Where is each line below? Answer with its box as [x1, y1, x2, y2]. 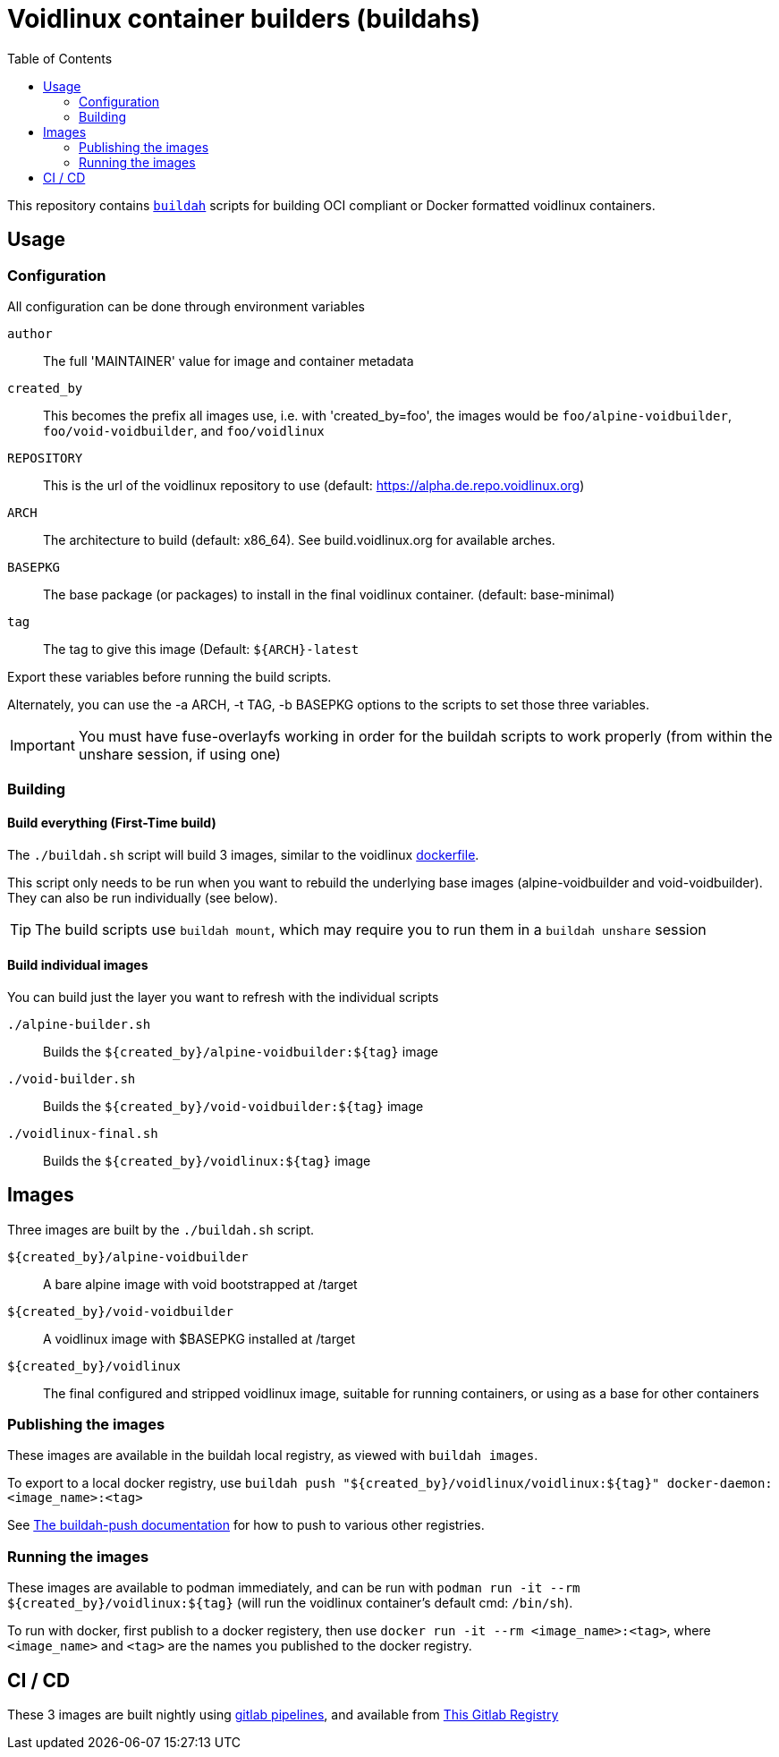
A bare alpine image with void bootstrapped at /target [43, 1276, 358, 1292]
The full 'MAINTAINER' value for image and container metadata [43, 352, 414, 369]
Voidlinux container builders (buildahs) [7, 4, 481, 34]
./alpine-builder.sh [7, 1016, 151, 1031]
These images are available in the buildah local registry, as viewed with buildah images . [7, 1447, 538, 1464]
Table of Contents [7, 50, 113, 66]
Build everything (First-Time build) [7, 814, 216, 830]
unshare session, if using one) [78, 744, 281, 763]
